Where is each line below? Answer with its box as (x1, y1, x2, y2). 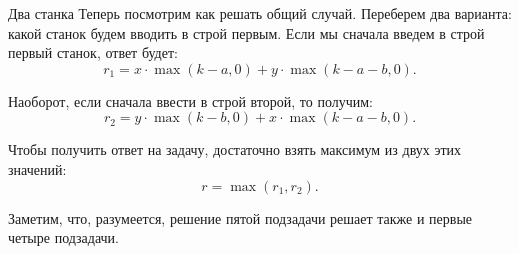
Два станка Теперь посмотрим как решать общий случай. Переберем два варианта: (8, 3, 512, 23)
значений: (8, 158, 67, 179)
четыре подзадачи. (8, 227, 119, 248)
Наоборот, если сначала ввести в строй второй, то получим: (8, 90, 373, 111)
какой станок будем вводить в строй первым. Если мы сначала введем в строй (8, 22, 485, 43)
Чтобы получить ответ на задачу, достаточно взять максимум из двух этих (8, 139, 462, 160)
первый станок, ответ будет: (8, 42, 178, 63)
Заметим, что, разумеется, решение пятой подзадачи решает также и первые (8, 207, 473, 228)
